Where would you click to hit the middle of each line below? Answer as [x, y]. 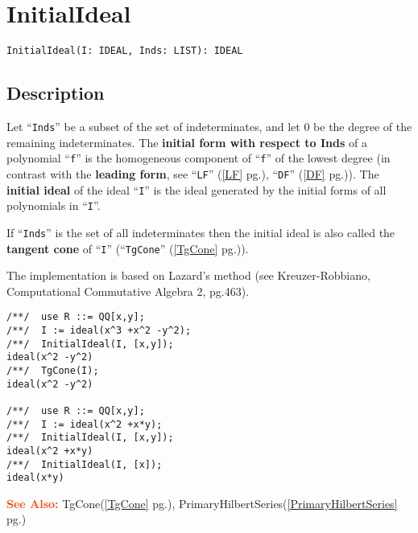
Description [56, 93]
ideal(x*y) [35, 478]
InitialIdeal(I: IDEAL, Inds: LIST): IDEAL [125, 51]
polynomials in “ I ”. [54, 205]
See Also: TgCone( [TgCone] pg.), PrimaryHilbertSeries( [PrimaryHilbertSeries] [202, 503]
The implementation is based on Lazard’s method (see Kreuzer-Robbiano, [188, 275]
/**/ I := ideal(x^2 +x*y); [85, 424]
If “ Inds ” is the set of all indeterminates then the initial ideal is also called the [201, 232]
